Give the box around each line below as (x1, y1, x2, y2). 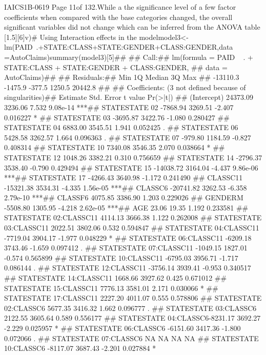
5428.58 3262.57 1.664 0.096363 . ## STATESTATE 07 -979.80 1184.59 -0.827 (4, 132, 251, 142)
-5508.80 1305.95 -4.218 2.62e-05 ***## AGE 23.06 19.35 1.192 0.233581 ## (4, 202, 249, 213)
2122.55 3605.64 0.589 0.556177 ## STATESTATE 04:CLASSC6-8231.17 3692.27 (4, 312, 261, 323)
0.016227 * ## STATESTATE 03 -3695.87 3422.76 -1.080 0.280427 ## (4, 112, 230, 122)
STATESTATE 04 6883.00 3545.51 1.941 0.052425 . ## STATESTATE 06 (4, 122, 238, 133)
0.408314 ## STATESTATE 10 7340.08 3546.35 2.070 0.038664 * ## (4, 142, 225, 153)
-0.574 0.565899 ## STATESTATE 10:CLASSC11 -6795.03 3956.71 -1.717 (4, 252, 238, 263)
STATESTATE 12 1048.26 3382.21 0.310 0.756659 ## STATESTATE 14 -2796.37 (4, 152, 262, 162)
